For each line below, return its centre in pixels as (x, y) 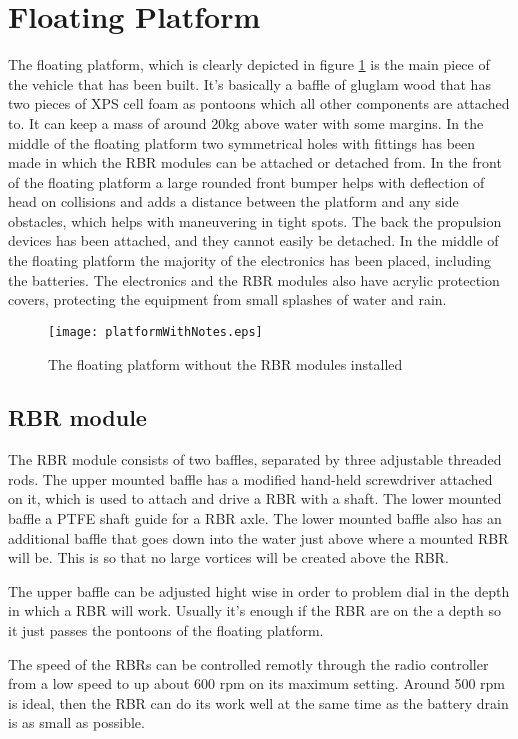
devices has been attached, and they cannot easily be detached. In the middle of (253, 240)
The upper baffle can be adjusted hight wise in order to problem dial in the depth (259, 590)
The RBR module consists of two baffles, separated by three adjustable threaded (255, 459)
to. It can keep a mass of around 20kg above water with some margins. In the (246, 122)
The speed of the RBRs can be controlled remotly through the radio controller (248, 663)
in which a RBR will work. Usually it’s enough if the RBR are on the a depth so (255, 610)
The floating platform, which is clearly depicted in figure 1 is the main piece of (249, 64)
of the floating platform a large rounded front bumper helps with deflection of (246, 181)
